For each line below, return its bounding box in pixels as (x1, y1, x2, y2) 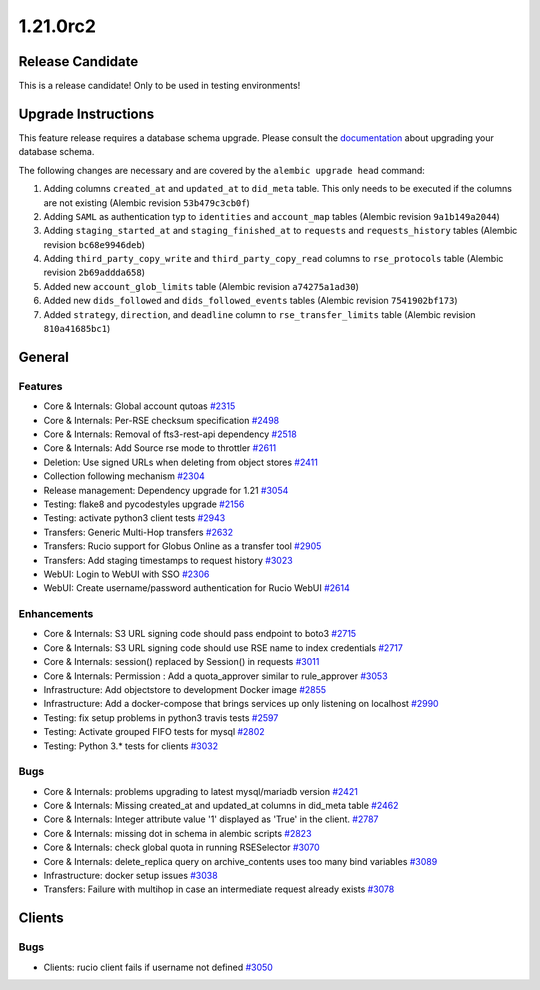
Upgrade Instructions (18, 105, 155, 122)
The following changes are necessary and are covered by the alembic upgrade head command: (18, 164, 425, 176)
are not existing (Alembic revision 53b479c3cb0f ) (43, 196, 250, 209)
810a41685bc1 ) (43, 323, 111, 335)
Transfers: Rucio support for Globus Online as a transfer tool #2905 (43, 540, 322, 552)
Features (18, 379, 63, 393)
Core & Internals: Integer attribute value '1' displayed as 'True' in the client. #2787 (43, 813, 379, 825)
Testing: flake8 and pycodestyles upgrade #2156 (43, 498, 245, 510)
